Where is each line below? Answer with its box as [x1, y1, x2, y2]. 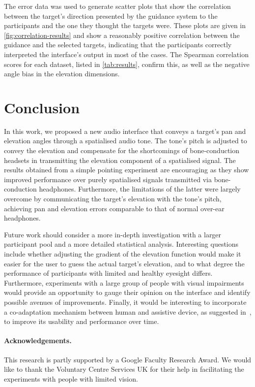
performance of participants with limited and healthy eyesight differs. [4, 268, 213, 278]
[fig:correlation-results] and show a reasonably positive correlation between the [4, 30, 240, 40]
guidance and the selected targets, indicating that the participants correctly [4, 39, 232, 50]
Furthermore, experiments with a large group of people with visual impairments [4, 277, 244, 288]
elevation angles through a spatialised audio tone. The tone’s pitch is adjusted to [4, 135, 247, 146]
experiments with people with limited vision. [4, 373, 138, 384]
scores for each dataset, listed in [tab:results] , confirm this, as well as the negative [4, 59, 250, 69]
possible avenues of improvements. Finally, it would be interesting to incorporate [4, 296, 247, 307]
